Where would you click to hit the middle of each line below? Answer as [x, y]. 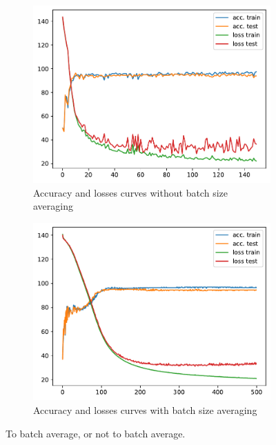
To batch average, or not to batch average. [96, 433]
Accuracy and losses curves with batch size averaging [145, 409]
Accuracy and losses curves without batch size [130, 192]
